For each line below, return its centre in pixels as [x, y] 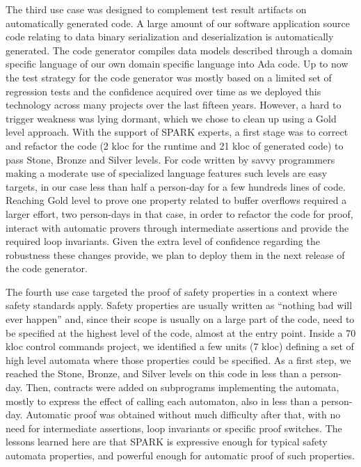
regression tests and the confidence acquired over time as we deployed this [163, 91]
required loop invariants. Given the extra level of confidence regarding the [163, 241]
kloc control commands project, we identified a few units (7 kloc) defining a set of [180, 346]
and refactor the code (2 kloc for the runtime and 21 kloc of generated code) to [175, 145]
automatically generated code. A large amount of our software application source [178, 23]
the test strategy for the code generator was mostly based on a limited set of [169, 77]
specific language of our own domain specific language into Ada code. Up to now [177, 64]
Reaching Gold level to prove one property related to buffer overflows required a [176, 200]
